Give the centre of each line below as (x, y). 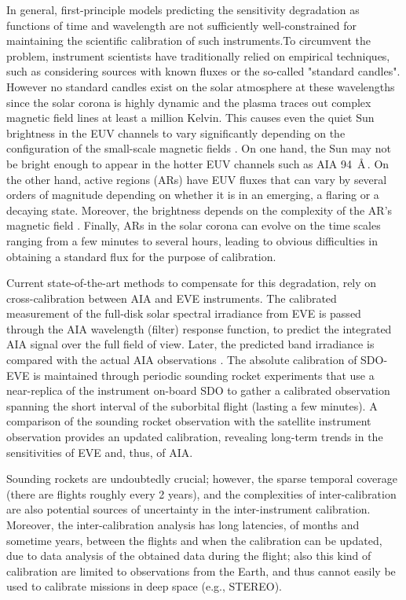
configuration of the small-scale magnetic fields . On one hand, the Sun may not (199, 148)
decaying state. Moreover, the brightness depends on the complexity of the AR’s (199, 210)
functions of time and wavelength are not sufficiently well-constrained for (182, 25)
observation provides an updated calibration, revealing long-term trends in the (195, 437)
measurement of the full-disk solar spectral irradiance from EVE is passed (184, 313)
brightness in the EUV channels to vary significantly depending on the (176, 133)
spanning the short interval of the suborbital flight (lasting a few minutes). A (192, 405)
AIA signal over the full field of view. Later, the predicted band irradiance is (190, 344)
